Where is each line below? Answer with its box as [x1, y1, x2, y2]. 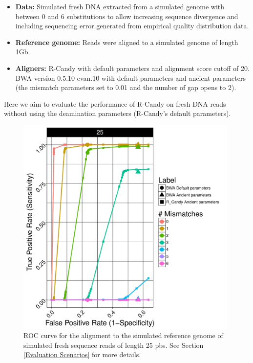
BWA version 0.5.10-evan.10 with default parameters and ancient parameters [15, 72, 246, 83]
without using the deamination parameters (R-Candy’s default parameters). [4, 108, 231, 118]
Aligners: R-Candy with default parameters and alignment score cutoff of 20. [15, 63, 250, 73]
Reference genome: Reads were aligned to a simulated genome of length [15, 37, 238, 47]
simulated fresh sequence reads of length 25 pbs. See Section [23, 340, 204, 350]
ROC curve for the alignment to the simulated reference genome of [23, 330, 223, 340]
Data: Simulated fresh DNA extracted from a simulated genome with [15, 1, 225, 11]
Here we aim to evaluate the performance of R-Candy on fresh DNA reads [4, 98, 226, 109]
